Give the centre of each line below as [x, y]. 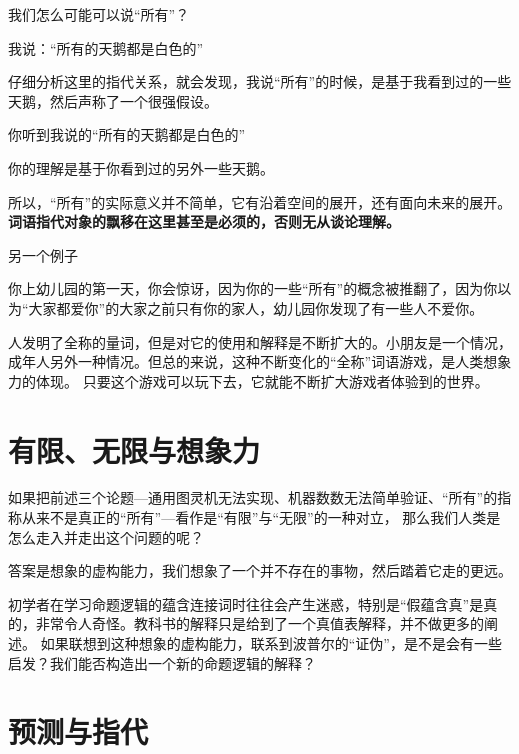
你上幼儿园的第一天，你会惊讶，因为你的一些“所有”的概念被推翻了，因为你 [253, 288]
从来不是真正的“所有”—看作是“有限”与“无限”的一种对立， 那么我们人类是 [261, 517]
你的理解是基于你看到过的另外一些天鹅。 [141, 167]
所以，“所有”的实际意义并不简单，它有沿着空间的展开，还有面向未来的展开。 [260, 201]
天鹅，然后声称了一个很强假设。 [113, 100]
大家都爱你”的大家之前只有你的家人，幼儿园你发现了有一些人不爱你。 [256, 307]
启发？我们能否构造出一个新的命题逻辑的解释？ [162, 662]
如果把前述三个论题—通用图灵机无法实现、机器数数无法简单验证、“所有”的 [253, 497]
